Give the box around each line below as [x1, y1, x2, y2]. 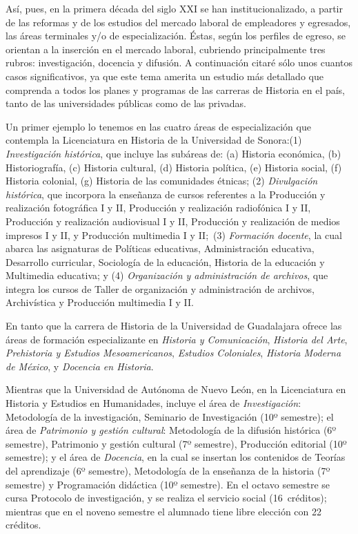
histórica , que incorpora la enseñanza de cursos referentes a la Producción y [6, 187, 326, 201]
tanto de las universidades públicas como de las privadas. [6, 96, 246, 111]
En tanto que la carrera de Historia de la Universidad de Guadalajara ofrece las [6, 318, 342, 333]
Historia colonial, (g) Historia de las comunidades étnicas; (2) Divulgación [6, 173, 318, 188]
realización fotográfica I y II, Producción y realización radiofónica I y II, [6, 200, 311, 215]
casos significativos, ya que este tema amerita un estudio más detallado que [6, 68, 324, 83]
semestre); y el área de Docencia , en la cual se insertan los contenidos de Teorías [6, 450, 346, 464]
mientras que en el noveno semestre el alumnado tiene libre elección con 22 [6, 504, 321, 518]
